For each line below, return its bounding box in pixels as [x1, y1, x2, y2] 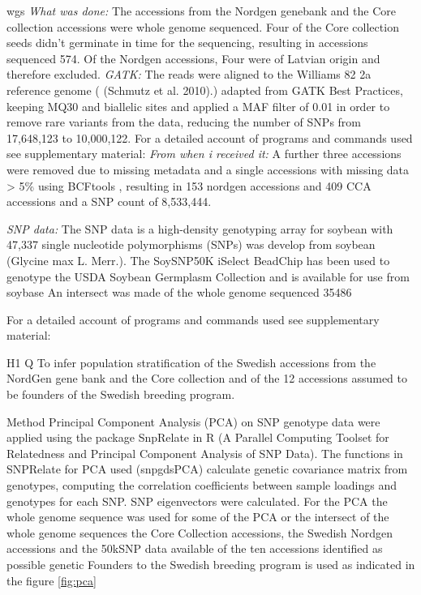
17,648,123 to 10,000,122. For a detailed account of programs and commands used [6, 129, 413, 146]
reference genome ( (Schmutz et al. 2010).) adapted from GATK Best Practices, [6, 81, 403, 98]
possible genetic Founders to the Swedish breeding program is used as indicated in [6, 556, 415, 572]
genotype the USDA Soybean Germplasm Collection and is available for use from [6, 268, 410, 285]
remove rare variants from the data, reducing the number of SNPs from [6, 113, 361, 131]
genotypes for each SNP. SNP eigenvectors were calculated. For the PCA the [6, 492, 388, 509]
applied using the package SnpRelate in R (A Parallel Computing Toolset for [6, 429, 389, 446]
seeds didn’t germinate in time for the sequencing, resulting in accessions [6, 34, 368, 51]
